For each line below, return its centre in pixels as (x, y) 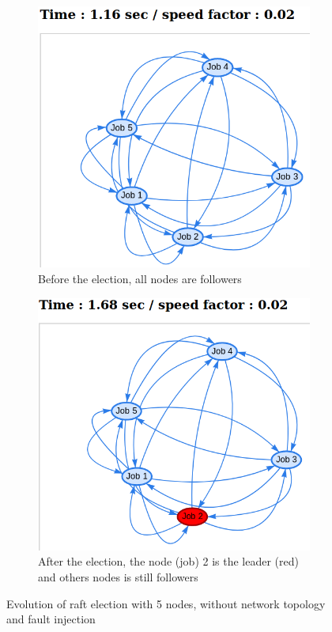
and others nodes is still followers (118, 577)
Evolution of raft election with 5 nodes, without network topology (166, 603)
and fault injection (51, 619)
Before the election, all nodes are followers (140, 278)
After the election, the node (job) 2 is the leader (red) (168, 561)
